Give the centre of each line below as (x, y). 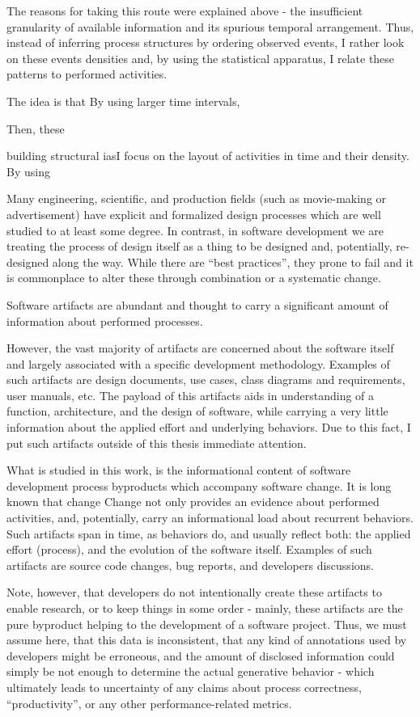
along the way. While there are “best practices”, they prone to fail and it (233, 261)
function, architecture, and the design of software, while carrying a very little (197, 411)
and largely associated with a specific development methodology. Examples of (198, 363)
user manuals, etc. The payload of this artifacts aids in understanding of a (191, 395)
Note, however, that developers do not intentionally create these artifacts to (194, 592)
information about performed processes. (105, 321)
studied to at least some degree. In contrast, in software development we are (195, 230)
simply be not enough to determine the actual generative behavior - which (191, 671)
